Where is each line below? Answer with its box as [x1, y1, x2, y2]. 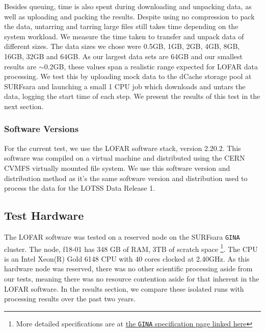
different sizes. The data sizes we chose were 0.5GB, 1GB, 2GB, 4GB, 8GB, [4, 41, 240, 52]
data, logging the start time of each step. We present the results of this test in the [4, 91, 260, 101]
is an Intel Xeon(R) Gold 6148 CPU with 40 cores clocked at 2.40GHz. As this [4, 253, 250, 264]
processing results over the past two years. [4, 293, 136, 304]
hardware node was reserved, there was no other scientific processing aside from [4, 263, 253, 274]
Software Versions [4, 122, 79, 135]
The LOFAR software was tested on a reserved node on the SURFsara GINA [4, 231, 240, 242]
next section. [4, 100, 44, 111]
